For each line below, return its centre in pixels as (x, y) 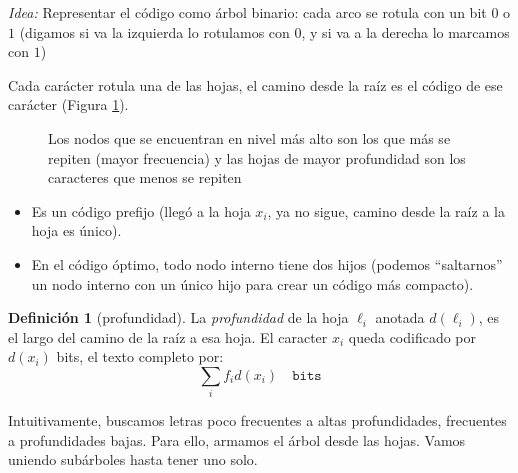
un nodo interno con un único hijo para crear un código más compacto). (252, 283)
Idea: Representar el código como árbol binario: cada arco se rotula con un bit (247, 12)
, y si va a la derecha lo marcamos (405, 31)
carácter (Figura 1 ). (68, 104)
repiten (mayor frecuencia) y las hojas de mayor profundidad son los (257, 157)
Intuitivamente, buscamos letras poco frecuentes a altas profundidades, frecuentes (257, 420)
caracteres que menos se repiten (145, 177)
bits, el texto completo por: (140, 356)
